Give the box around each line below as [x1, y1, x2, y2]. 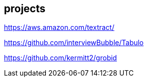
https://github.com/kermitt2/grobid [4, 54, 117, 62]
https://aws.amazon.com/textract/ [4, 23, 114, 32]
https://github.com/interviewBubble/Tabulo [4, 38, 144, 47]
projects [4, 2, 46, 15]
